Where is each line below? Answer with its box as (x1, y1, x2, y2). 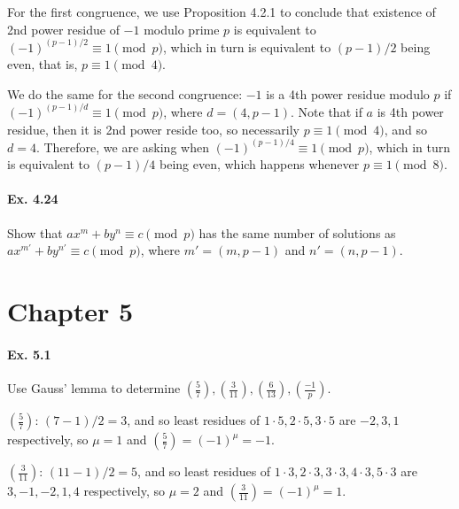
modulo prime (144, 19, 220, 38)
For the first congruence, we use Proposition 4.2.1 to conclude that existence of (7, 3, 436, 20)
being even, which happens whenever (159, 155, 360, 174)
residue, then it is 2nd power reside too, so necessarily (7, 120, 300, 138)
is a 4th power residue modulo (266, 84, 430, 103)
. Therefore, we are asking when (35, 137, 209, 156)
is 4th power (377, 102, 444, 120)
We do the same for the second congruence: (7, 84, 243, 103)
